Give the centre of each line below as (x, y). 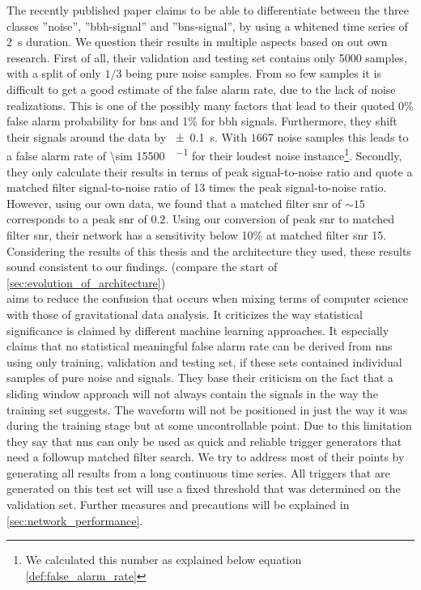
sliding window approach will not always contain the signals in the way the (192, 393)
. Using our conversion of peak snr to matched (280, 219)
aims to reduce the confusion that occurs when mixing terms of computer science (207, 298)
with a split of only (54, 73)
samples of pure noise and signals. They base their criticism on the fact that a (200, 378)
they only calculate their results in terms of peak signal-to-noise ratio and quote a (210, 171)
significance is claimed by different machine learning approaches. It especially (198, 330)
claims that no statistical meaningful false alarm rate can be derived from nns (200, 346)
